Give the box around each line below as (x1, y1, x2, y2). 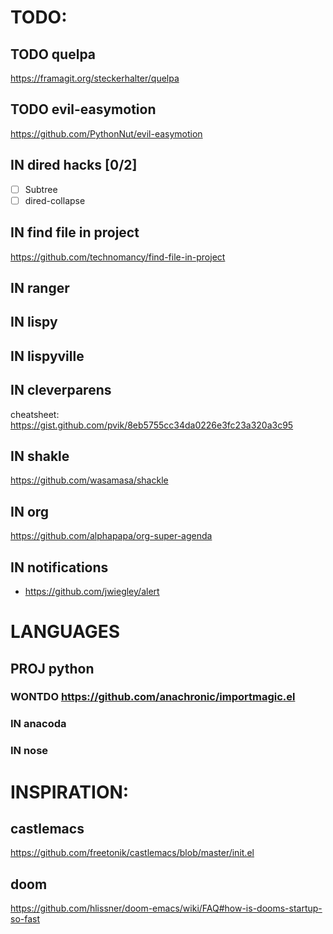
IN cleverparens (10, 382, 112, 399)
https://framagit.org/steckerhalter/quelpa (10, 72, 180, 84)
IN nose (10, 744, 49, 758)
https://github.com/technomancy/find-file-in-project (10, 251, 226, 263)
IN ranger (10, 279, 70, 296)
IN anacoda (10, 717, 67, 731)
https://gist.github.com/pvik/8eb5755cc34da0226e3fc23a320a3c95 (10, 419, 294, 431)
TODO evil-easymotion (10, 101, 157, 118)
